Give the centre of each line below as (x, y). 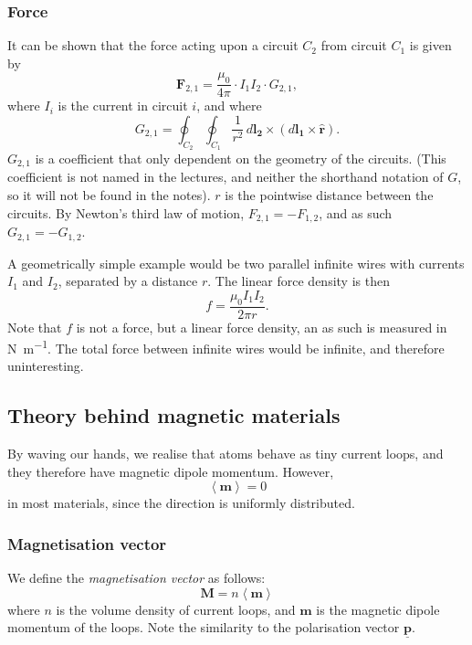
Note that (35, 327)
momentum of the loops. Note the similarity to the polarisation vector (204, 627)
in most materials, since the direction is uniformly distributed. (181, 503)
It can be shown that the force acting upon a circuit (153, 45)
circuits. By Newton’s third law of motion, (126, 212)
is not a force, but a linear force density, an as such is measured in (262, 327)
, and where (229, 106)
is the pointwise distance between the (329, 195)
